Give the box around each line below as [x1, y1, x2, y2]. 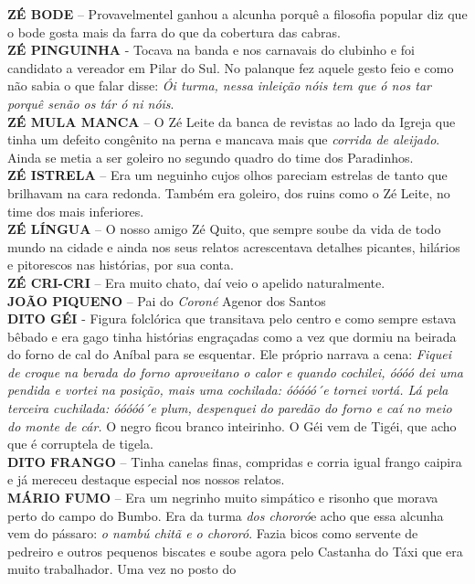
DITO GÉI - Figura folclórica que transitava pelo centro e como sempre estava [7, 309, 457, 328]
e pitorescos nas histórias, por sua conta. [7, 255, 234, 274]
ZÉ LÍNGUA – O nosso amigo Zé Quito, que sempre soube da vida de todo [7, 219, 441, 239]
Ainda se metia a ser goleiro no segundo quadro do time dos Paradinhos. [7, 147, 414, 166]
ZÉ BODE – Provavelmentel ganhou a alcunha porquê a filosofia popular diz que [7, 5, 468, 23]
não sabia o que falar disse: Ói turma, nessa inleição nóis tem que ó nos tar [7, 76, 431, 95]
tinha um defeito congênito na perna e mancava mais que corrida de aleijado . [7, 130, 440, 149]
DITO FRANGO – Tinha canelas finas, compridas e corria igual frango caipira [7, 451, 462, 471]
